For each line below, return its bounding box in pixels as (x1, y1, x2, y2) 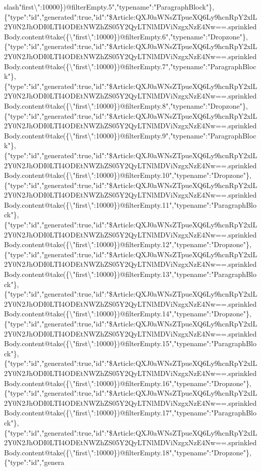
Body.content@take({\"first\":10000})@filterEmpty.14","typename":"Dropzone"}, (4, 308, 251, 319)
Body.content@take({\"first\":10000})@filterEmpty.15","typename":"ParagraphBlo (4, 338, 256, 349)
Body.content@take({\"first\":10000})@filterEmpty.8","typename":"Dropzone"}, (4, 100, 248, 111)
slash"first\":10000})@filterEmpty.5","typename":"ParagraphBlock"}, (4, 2, 215, 12)
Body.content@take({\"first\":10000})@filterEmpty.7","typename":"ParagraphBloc (4, 61, 256, 71)
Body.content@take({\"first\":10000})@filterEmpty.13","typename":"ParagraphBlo (4, 269, 256, 279)
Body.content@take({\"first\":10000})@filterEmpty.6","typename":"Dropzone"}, (4, 31, 248, 41)
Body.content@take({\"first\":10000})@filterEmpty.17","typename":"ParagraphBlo (4, 407, 256, 418)
